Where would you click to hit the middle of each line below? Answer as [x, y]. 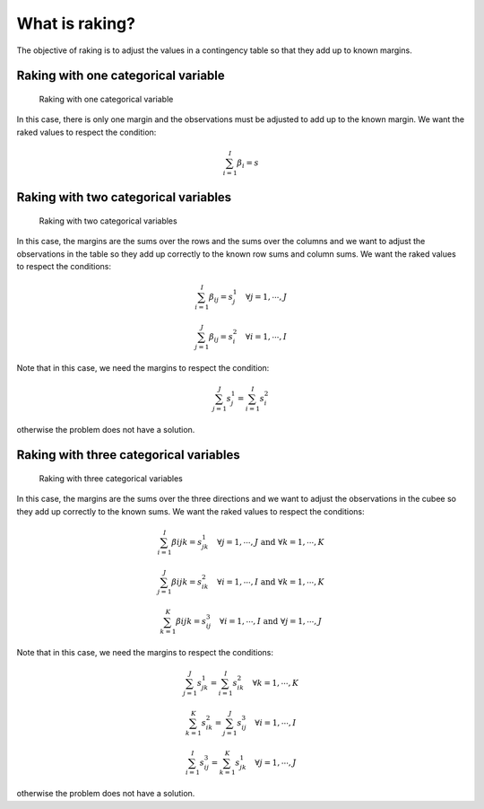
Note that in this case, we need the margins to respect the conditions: [145, 653]
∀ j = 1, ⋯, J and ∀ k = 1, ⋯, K [270, 542]
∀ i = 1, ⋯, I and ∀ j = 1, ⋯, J [271, 621]
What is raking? [76, 23]
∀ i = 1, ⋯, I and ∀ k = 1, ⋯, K [270, 582]
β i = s [248, 163]
